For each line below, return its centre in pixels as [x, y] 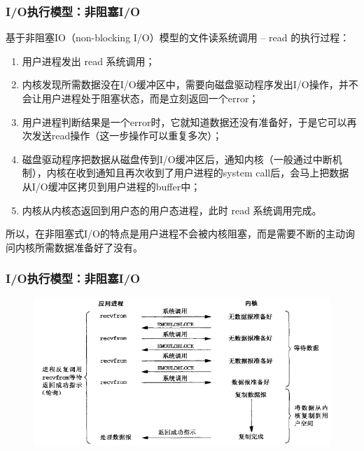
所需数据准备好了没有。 [89, 247]
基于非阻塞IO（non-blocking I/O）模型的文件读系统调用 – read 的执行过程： [178, 37]
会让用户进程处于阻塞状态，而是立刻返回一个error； [140, 98]
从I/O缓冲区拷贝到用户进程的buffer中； [111, 186]
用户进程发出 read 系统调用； [89, 61]
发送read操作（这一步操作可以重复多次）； [127, 136]
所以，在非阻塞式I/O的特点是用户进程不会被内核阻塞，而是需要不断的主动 [175, 234]
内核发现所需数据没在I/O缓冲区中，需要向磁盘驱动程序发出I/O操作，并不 [190, 84]
